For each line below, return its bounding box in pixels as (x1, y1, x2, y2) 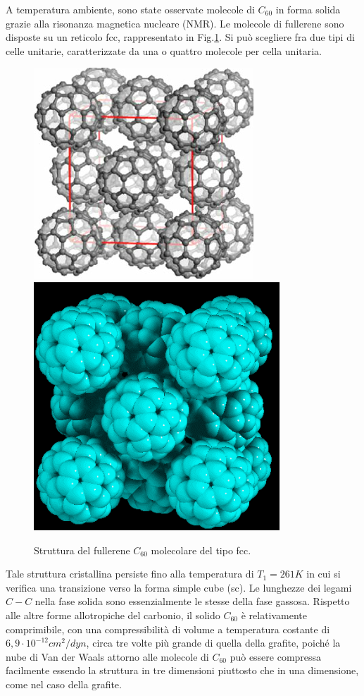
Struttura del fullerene (34, 542, 130, 557)
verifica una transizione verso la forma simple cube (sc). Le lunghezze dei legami (6, 580, 352, 594)
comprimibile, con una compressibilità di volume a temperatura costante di (6, 621, 330, 636)
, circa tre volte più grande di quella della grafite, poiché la (86, 635, 341, 650)
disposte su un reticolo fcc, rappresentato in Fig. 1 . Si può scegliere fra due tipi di (6, 30, 355, 44)
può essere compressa (230, 649, 322, 664)
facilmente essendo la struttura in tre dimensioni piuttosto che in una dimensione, (6, 663, 359, 678)
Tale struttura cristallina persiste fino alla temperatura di (6, 566, 254, 581)
